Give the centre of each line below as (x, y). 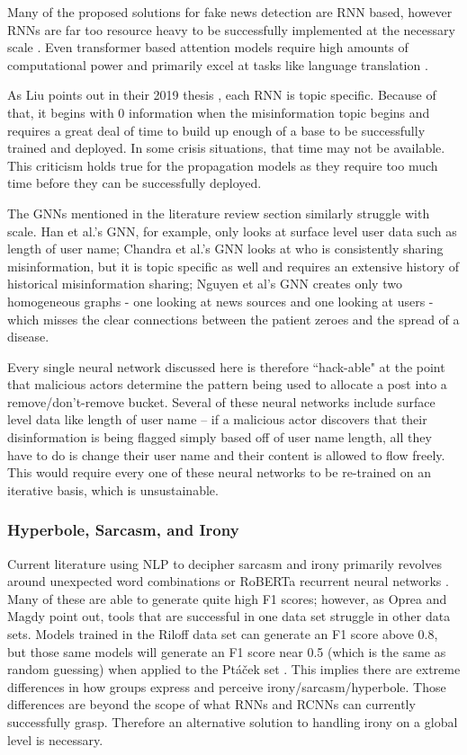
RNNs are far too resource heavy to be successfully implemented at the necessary (231, 29)
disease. (28, 337)
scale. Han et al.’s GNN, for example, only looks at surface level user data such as (232, 231)
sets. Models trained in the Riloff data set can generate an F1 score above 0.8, (223, 634)
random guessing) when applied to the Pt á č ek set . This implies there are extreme (234, 669)
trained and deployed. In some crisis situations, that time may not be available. (226, 148)
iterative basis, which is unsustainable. (113, 489)
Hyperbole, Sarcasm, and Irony (123, 530)
